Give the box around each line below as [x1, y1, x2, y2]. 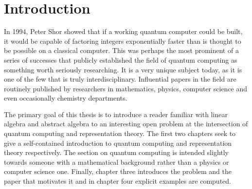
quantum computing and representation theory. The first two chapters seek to [4, 128, 236, 138]
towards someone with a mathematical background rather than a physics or [4, 156, 229, 167]
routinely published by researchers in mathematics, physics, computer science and [4, 83, 248, 93]
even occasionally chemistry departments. [4, 93, 127, 103]
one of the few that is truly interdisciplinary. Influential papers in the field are [4, 74, 236, 84]
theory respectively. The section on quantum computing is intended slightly [4, 147, 229, 157]
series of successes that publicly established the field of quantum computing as [4, 54, 237, 65]
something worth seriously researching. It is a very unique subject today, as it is [4, 64, 242, 74]
